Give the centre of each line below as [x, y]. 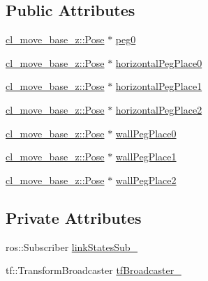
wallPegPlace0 [146, 133]
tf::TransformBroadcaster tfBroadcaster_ [94, 270]
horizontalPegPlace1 [159, 86]
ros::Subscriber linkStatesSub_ [72, 246]
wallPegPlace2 [146, 180]
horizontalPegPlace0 [159, 62]
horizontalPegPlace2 [159, 109]
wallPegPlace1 [146, 157]
